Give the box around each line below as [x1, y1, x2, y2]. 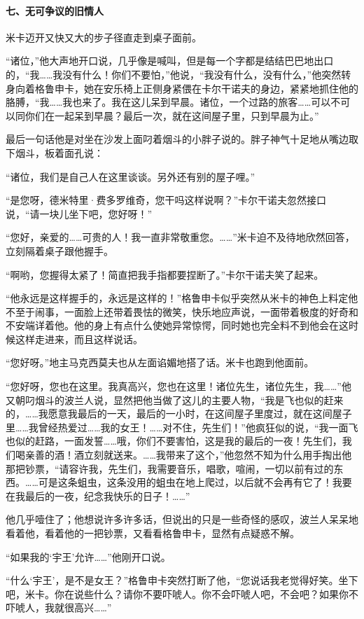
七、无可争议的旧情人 [6, 3, 104, 18]
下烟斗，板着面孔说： [6, 145, 104, 160]
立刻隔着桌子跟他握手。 [6, 243, 113, 258]
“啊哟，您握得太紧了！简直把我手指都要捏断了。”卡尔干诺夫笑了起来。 [6, 267, 324, 281]
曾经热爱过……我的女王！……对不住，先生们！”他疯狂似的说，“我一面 [38, 419, 349, 434]
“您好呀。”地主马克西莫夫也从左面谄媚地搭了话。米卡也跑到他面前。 [6, 355, 314, 370]
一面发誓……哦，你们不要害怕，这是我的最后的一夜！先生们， [64, 433, 342, 448]
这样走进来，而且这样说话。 [15, 331, 143, 346]
